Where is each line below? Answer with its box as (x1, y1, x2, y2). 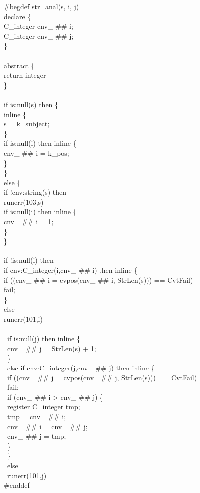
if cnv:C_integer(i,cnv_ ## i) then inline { (4, 265, 138, 275)
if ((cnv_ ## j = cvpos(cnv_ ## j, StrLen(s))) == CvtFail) (7, 372, 197, 382)
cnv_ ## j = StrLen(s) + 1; (7, 343, 96, 353)
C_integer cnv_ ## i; (4, 21, 73, 31)
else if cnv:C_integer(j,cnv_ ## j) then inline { (7, 362, 155, 372)
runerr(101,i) (4, 314, 43, 324)
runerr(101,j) (7, 470, 47, 480)
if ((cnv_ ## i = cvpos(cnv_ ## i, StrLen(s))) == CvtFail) (4, 274, 193, 285)
